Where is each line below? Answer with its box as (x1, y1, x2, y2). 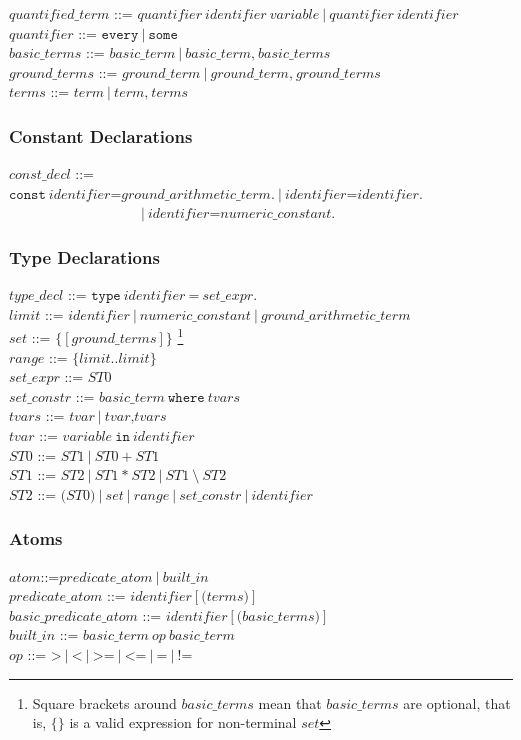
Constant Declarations (9, 123, 193, 148)
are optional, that (403, 692, 511, 713)
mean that (258, 692, 322, 713)
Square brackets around (32, 692, 177, 713)
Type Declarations (9, 244, 160, 269)
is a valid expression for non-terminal (69, 712, 297, 733)
